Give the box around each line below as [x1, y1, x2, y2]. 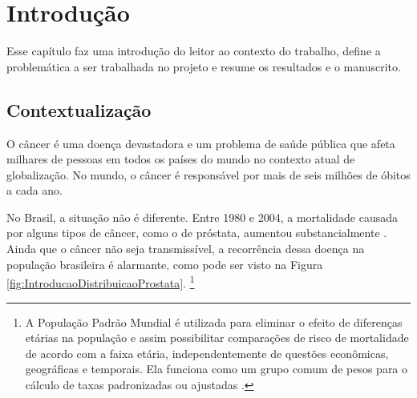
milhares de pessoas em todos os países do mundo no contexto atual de [6, 151, 355, 167]
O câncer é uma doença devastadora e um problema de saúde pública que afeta [6, 135, 395, 151]
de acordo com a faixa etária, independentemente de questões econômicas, [25, 344, 389, 361]
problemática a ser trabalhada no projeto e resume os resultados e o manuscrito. [6, 58, 401, 74]
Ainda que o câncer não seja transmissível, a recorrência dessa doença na [6, 240, 365, 257]
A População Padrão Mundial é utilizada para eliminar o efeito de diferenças [25, 313, 403, 330]
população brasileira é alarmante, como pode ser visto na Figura [6, 255, 323, 272]
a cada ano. [6, 182, 63, 199]
